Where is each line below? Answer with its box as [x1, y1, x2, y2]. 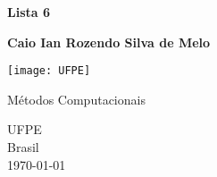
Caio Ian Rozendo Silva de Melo [7, 32, 211, 51]
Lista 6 [7, 3, 51, 21]
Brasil [7, 138, 39, 156]
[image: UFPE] [7, 64, 91, 78]
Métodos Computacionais [7, 89, 146, 108]
